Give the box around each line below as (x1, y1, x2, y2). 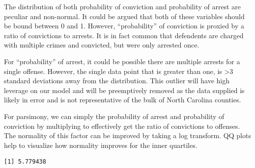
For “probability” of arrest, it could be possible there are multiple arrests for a (4, 56, 240, 66)
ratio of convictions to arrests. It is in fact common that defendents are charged (4, 30, 244, 40)
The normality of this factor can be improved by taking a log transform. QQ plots (4, 130, 251, 141)
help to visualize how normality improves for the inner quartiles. (4, 140, 198, 150)
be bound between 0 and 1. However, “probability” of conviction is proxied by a (4, 21, 245, 31)
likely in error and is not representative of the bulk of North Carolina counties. (4, 95, 241, 105)
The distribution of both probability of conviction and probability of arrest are (4, 1, 241, 11)
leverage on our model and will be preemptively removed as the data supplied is (4, 85, 245, 95)
